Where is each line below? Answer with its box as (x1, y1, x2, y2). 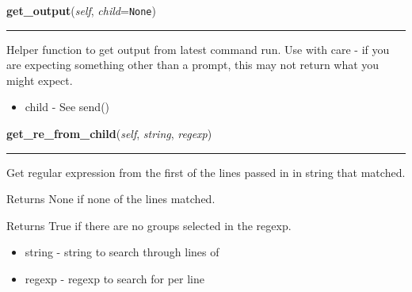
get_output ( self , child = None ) (6, 2, 156, 18)
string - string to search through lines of (25, 244, 219, 260)
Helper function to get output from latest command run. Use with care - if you (6, 40, 390, 57)
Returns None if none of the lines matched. (6, 190, 216, 207)
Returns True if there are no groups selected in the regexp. (6, 217, 292, 233)
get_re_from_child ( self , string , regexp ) (6, 125, 212, 142)
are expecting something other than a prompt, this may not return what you (6, 56, 380, 73)
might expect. (6, 71, 73, 88)
